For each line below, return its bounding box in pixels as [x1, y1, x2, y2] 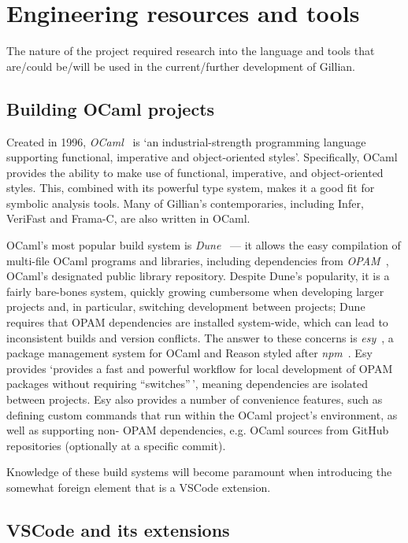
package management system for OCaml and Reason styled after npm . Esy [6, 345, 373, 361]
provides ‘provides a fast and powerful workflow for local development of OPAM [6, 360, 393, 376]
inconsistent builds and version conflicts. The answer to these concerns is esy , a [6, 329, 394, 345]
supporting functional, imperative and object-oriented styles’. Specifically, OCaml [6, 149, 398, 165]
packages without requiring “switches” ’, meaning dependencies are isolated [6, 375, 368, 392]
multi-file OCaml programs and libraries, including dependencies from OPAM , [6, 252, 389, 268]
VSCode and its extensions [6, 517, 230, 541]
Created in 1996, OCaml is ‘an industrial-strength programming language [6, 133, 366, 150]
